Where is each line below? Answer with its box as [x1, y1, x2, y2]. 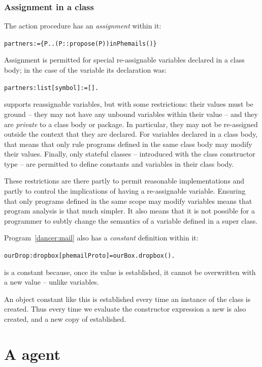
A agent [4, 343, 61, 364]
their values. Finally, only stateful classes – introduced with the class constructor [4, 148, 255, 159]
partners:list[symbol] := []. [4, 84, 99, 91]
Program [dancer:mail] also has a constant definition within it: [4, 232, 199, 243]
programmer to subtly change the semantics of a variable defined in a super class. [4, 215, 258, 226]
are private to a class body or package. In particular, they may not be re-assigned [4, 118, 258, 129]
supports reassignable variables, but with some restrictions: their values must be [4, 99, 253, 109]
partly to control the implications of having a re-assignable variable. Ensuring [4, 186, 246, 196]
